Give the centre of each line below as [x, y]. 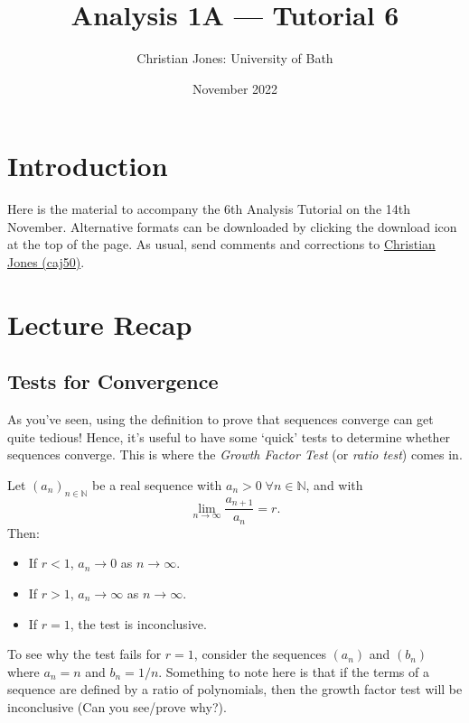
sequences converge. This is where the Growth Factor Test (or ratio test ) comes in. [235, 454]
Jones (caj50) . [46, 262]
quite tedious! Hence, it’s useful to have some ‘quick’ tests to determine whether [229, 436]
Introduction [88, 166]
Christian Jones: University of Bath [235, 58]
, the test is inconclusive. [138, 623]
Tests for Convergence [113, 381]
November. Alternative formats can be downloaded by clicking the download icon [232, 226]
